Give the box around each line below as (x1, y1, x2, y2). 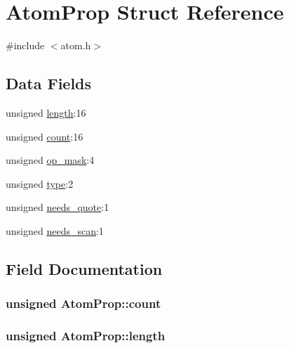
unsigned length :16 (6, 105, 86, 120)
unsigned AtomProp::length (6, 327, 166, 344)
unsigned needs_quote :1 (6, 200, 109, 214)
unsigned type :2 (6, 176, 74, 191)
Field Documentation (6, 257, 163, 279)
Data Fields (6, 72, 92, 94)
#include (6, 38, 45, 53)
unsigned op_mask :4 (6, 153, 95, 167)
